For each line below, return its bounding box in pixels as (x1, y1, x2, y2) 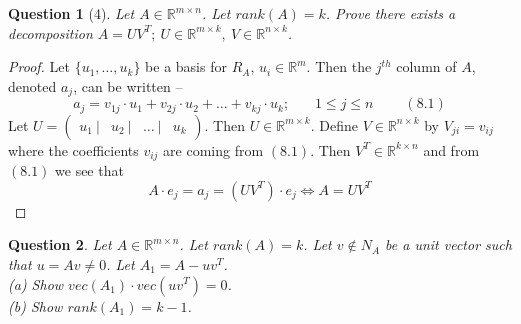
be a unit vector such (385, 234, 512, 255)
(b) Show (8, 295, 63, 316)
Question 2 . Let (8, 234, 112, 255)
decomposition (8, 22, 93, 43)
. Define (310, 114, 358, 135)
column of (396, 56, 457, 77)
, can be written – (73, 75, 183, 96)
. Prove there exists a (325, 3, 456, 23)
